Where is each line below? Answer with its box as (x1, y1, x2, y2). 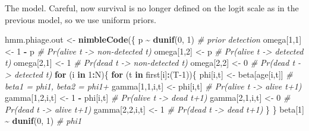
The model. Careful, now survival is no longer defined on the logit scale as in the (5, 2, 299, 14)
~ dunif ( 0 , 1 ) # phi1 (5, 114, 82, 127)
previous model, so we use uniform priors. (5, 13, 156, 25)
